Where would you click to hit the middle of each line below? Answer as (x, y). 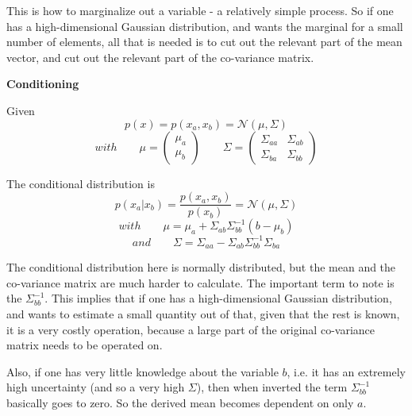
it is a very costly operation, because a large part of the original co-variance (191, 329)
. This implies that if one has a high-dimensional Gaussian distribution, (218, 298)
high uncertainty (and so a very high (96, 387)
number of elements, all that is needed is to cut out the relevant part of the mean (204, 42)
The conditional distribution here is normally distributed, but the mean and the (201, 267)
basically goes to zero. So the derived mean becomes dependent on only (180, 402)
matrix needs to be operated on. (85, 345)
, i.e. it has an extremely (346, 371)
